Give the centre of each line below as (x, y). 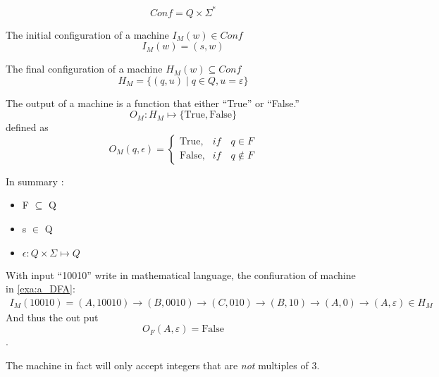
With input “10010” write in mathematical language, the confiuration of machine (181, 274)
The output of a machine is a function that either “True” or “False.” (153, 103)
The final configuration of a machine (84, 69)
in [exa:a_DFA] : (41, 289)
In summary (32, 181)
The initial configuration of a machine (87, 34)
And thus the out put (52, 317)
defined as (27, 127)
